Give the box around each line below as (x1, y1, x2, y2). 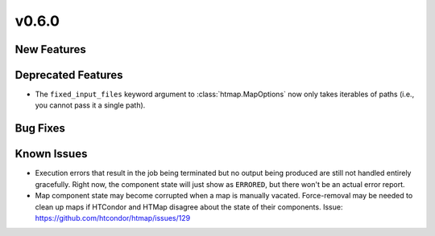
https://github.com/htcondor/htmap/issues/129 (35, 213, 191, 222)
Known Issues (14, 147, 88, 161)
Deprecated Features (14, 68, 124, 82)
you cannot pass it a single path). (35, 100, 146, 110)
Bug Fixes (14, 121, 66, 136)
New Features (14, 43, 86, 56)
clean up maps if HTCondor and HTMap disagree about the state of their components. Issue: (35, 201, 343, 212)
